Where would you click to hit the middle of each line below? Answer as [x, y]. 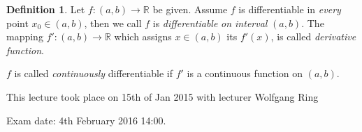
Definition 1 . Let [46, 9]
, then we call [113, 23]
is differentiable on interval [210, 23]
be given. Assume [190, 9]
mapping [25, 36]
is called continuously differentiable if [94, 73]
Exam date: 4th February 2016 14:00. [86, 120]
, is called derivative [313, 36]
